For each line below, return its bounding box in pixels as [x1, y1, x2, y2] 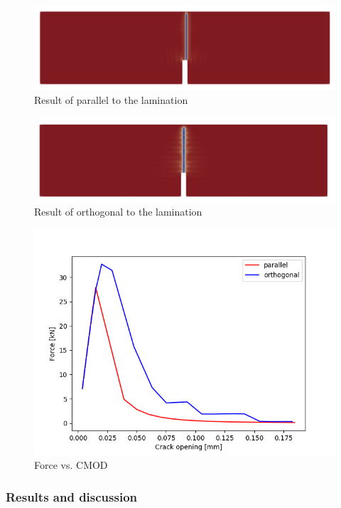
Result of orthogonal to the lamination [34, 204, 202, 219]
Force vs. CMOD [34, 457, 108, 472]
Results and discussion [6, 487, 138, 505]
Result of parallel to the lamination [34, 92, 188, 107]
